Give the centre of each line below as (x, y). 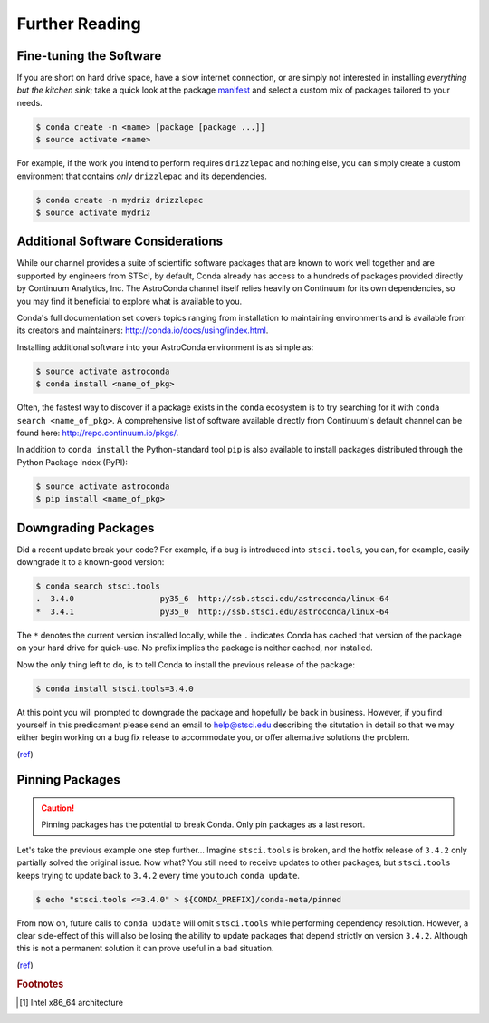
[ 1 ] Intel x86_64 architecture (72, 1002)
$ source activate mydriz (93, 212)
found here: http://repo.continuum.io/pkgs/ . (98, 433)
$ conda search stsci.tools (98, 586)
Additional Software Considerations (120, 242)
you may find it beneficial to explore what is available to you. (129, 301)
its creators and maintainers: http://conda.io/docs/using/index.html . (143, 330)
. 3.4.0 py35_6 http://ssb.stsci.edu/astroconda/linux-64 (212, 599)
